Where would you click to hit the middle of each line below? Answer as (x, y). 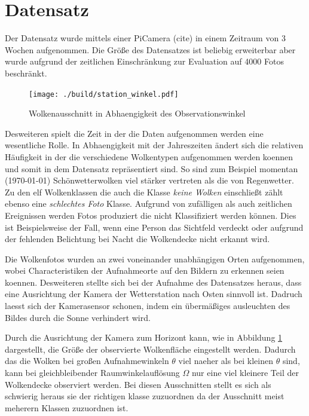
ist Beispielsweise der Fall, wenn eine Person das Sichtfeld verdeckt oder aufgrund (154, 227)
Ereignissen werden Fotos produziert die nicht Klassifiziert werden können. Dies (151, 215)
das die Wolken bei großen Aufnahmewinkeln (87, 361)
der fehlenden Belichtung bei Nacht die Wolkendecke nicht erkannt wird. (137, 239)
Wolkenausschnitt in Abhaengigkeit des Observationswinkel (137, 113)
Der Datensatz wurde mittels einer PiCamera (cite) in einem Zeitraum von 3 (145, 38)
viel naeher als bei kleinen (226, 361)
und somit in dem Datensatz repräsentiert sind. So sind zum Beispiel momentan (152, 168)
